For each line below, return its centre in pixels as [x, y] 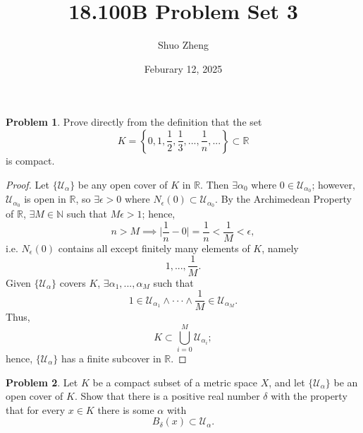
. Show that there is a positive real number [167, 396]
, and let [287, 382]
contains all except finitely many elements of [154, 248]
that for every [36, 409]
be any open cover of [123, 184]
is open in [45, 199]
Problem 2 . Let [42, 382]
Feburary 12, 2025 [183, 68]
